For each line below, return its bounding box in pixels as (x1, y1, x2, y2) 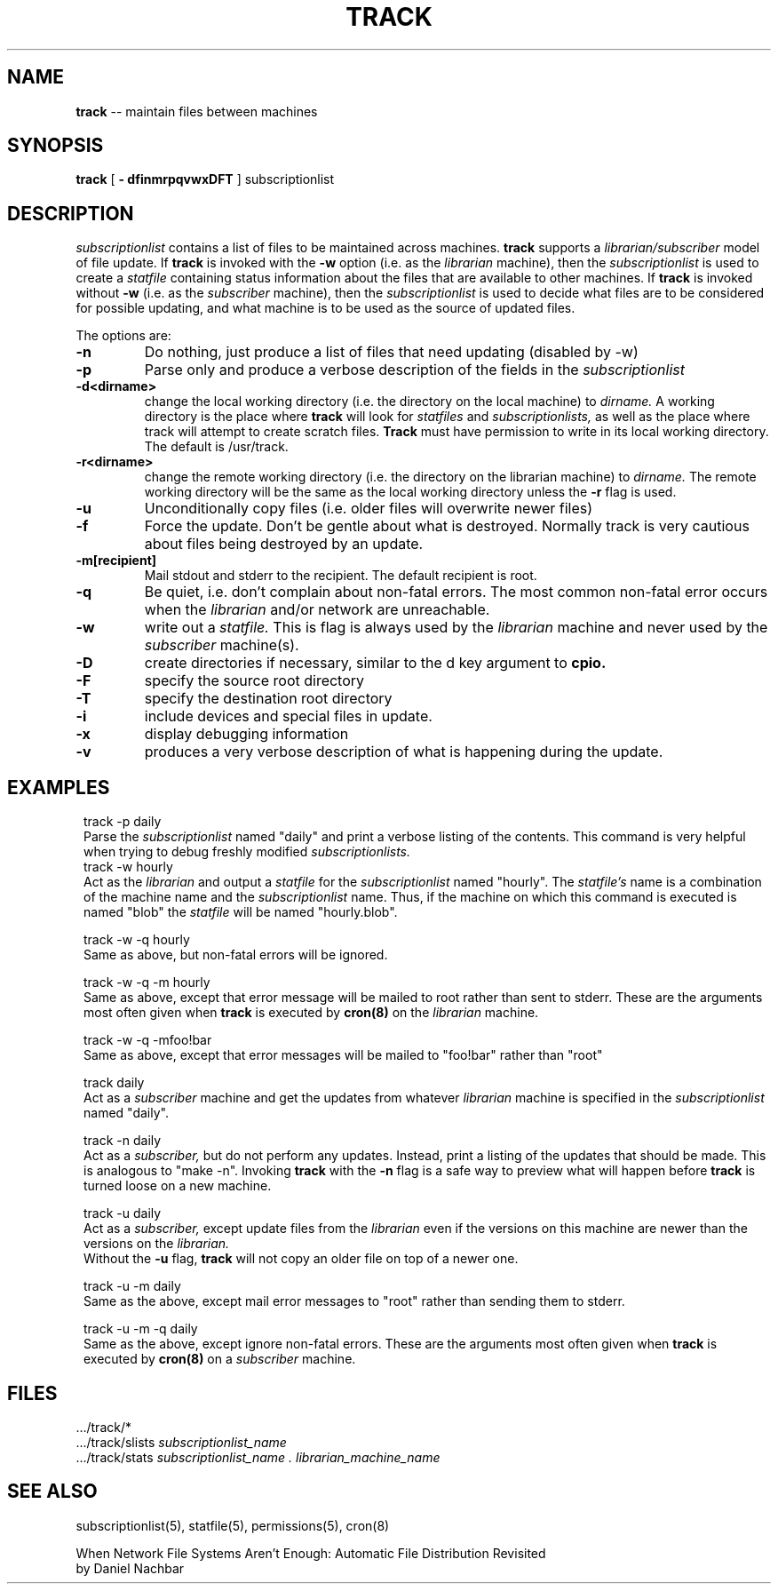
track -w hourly (83, 859, 173, 875)
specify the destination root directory (144, 689, 393, 708)
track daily (83, 1075, 145, 1091)
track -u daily (83, 1205, 162, 1221)
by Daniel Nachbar (75, 1560, 185, 1576)
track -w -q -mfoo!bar (83, 1032, 212, 1048)
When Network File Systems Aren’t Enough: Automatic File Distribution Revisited (75, 1545, 546, 1561)
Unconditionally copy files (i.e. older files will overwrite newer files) (144, 499, 593, 518)
